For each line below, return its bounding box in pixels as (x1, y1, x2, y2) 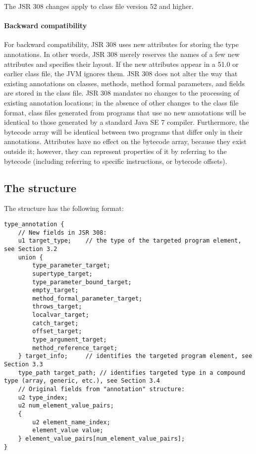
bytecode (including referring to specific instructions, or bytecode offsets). (4, 155, 227, 166)
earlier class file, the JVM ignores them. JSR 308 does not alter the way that (4, 68, 238, 79)
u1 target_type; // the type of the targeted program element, (18, 237, 242, 245)
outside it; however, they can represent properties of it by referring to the (4, 146, 227, 156)
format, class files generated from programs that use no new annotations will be (4, 107, 246, 117)
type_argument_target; (32, 336, 107, 344)
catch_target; (32, 319, 79, 327)
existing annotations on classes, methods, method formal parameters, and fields (4, 78, 245, 88)
